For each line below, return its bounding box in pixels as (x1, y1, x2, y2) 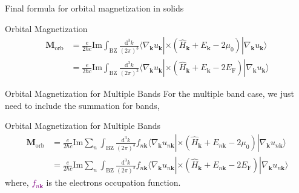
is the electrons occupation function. (46, 176, 181, 189)
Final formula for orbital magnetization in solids (5, 2, 184, 14)
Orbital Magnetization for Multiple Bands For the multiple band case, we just (5, 87, 294, 100)
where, (5, 176, 29, 189)
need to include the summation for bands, (5, 99, 160, 111)
